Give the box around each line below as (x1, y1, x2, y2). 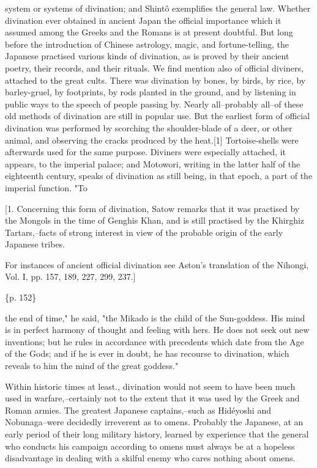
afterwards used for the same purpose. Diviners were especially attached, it (5, 145, 286, 158)
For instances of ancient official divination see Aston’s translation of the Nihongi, (5, 258, 309, 271)
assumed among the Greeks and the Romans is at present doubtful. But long (5, 26, 293, 38)
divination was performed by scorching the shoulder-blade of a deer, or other (5, 121, 293, 134)
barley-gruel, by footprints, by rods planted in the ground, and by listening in (5, 86, 296, 98)
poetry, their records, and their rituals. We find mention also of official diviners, (5, 61, 304, 74)
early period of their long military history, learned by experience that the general (5, 428, 309, 440)
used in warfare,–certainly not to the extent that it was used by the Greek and (5, 392, 300, 404)
